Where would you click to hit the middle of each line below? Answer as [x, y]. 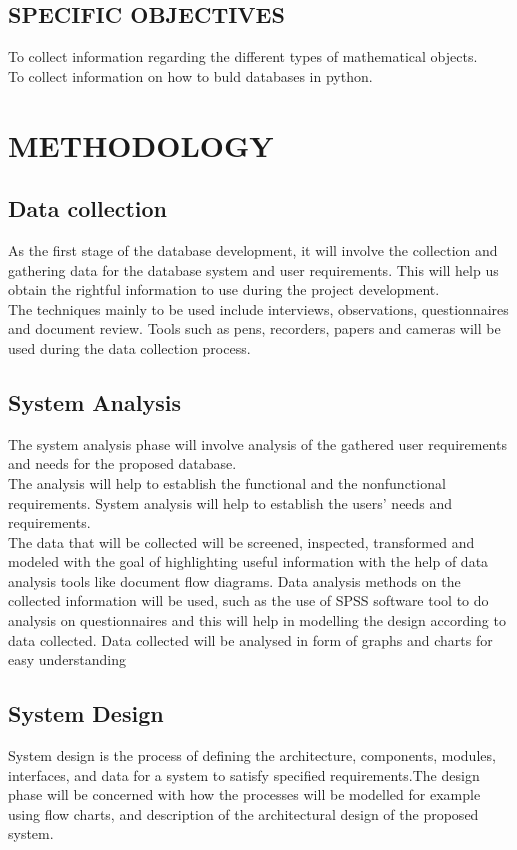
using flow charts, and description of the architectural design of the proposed [243, 813]
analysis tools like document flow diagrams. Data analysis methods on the [234, 580]
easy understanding [67, 659]
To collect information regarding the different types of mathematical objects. [243, 56]
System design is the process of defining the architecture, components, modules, [252, 755]
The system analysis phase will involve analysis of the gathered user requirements [257, 443]
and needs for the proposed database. [122, 463]
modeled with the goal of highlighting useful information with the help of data [248, 561]
